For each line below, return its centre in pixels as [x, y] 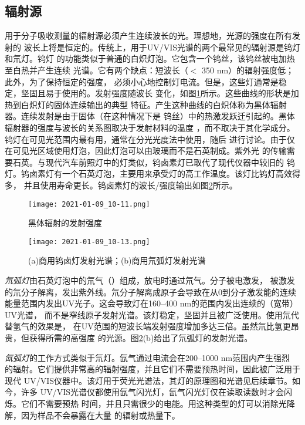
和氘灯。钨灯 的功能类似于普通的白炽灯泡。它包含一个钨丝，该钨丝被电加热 [150, 58]
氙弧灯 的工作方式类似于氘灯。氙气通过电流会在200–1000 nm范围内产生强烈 [148, 357]
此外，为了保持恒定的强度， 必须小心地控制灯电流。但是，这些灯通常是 [142, 81]
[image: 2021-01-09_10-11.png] [89, 204]
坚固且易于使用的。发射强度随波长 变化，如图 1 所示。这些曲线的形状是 [156, 93]
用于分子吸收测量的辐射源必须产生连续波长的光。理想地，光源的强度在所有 [148, 36]
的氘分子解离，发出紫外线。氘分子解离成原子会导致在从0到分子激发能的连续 [150, 291]
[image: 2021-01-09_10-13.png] [89, 242]
